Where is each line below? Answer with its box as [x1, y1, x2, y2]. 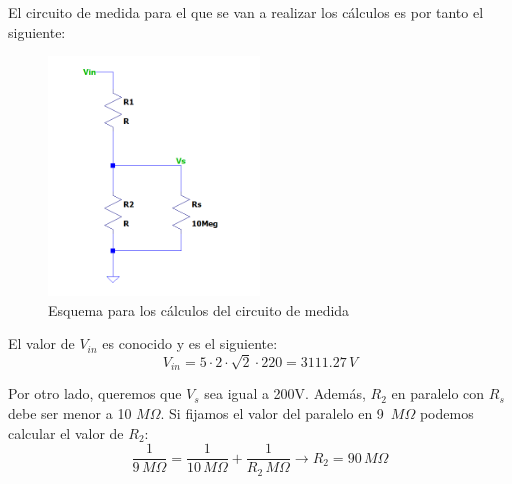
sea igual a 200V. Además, [204, 383, 366, 404]
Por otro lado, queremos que [8, 383, 182, 404]
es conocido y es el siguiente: [102, 333, 278, 354]
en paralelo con [391, 383, 485, 404]
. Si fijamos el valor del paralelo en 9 [160, 403, 384, 423]
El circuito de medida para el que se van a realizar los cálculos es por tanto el [8, 2, 484, 22]
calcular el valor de [8, 422, 124, 443]
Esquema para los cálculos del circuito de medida [48, 299, 350, 320]
